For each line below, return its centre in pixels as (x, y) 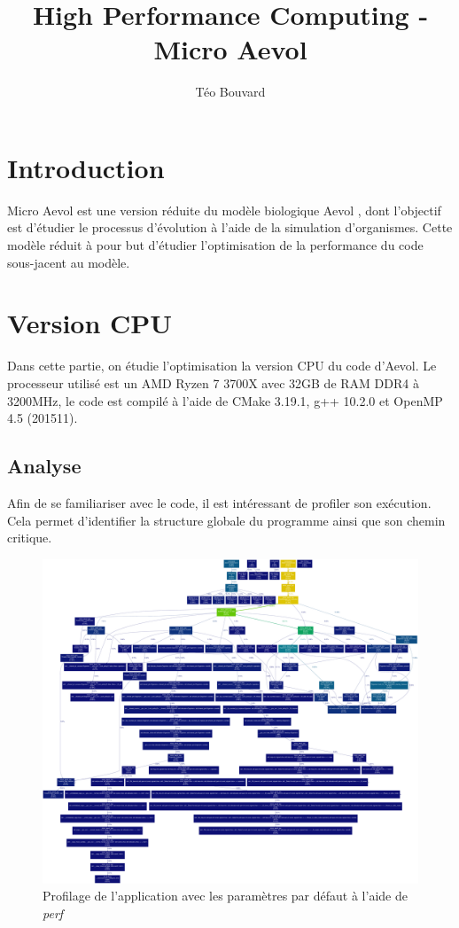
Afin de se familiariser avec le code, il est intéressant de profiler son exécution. (219, 502)
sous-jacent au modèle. (69, 262)
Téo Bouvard (230, 92)
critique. (30, 538)
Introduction (86, 167)
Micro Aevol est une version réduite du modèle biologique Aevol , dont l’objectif (224, 210)
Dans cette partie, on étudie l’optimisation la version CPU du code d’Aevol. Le (222, 366)
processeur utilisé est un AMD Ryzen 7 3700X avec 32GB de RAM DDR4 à (213, 382)
